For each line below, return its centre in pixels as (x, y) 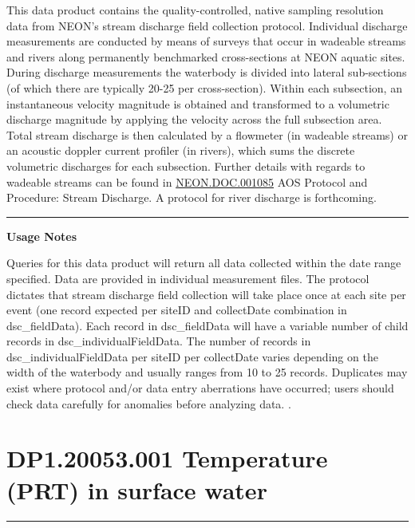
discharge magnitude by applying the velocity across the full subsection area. (194, 119)
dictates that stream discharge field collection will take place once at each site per (206, 294)
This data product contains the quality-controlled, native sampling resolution (195, 10)
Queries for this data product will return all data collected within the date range (204, 263)
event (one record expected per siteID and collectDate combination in (177, 310)
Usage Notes (42, 236)
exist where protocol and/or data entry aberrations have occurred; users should (200, 388)
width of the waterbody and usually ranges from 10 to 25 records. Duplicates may (207, 372)
